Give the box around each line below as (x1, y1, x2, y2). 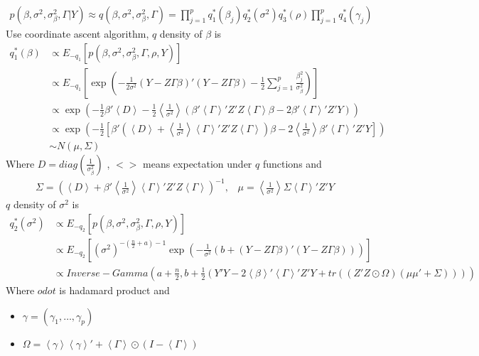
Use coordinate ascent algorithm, (6, 26, 149, 41)
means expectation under (143, 156, 252, 171)
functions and (262, 156, 322, 171)
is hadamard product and (59, 283, 170, 297)
